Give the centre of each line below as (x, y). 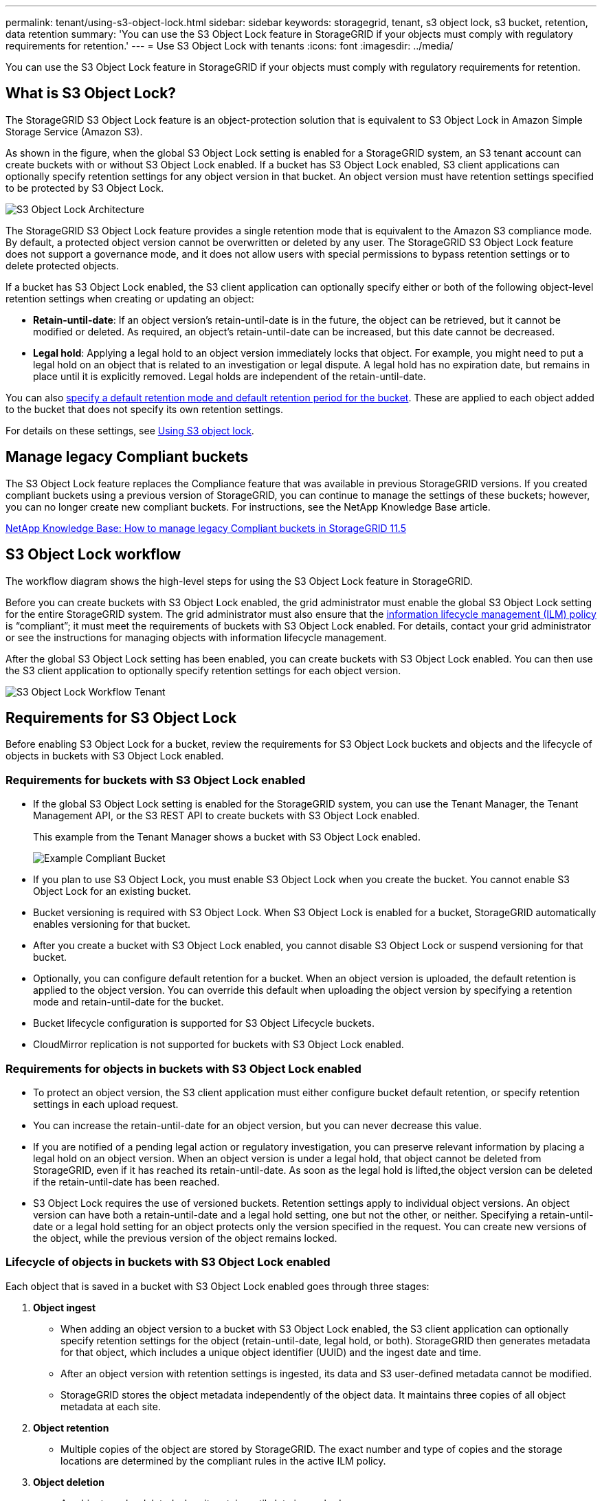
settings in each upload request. (106, 1104)
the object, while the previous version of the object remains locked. (185, 1238)
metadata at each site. (111, 1406)
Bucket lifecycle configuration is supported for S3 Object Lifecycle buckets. (204, 1023)
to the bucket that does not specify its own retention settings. (145, 409)
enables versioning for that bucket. (112, 924)
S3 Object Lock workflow (93, 555)
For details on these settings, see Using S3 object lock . (130, 430)
